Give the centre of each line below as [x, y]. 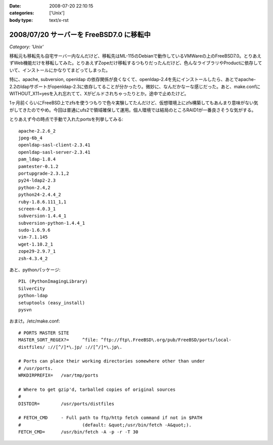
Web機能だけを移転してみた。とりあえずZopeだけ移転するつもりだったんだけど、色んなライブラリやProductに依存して [138, 63]
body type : [21, 20]
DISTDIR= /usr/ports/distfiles [66, 403]
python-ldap [33, 296]
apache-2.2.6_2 [37, 131]
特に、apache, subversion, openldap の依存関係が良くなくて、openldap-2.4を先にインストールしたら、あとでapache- [133, 79]
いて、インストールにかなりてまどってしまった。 [60, 70]
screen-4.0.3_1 [37, 209]
